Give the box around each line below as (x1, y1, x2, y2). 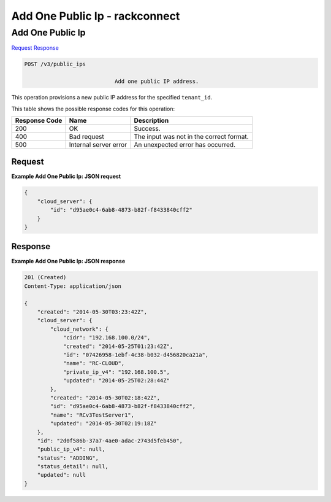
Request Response (11, 44, 59, 52)
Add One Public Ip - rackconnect (11, 9, 180, 23)
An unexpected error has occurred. (134, 140, 236, 149)
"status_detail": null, (37, 463, 108, 470)
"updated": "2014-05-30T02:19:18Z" (50, 420, 158, 427)
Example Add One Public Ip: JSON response (11, 258, 126, 265)
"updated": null (37, 471, 86, 479)
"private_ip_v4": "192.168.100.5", (63, 368, 170, 376)
